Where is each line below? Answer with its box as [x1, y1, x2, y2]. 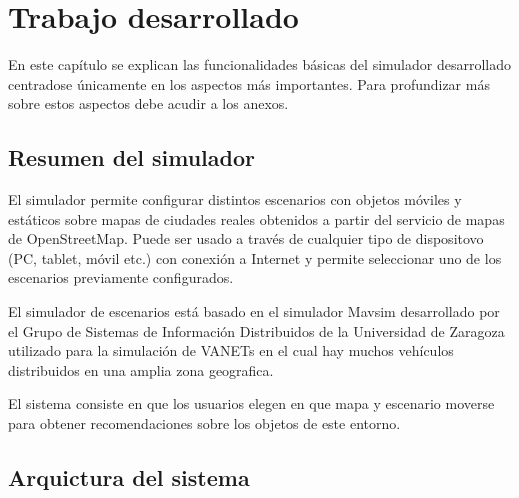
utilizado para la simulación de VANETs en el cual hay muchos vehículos [8, 340, 454, 361]
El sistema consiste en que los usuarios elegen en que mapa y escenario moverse [8, 393, 495, 414]
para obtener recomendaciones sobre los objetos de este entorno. [8, 413, 401, 434]
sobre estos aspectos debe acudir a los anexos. [8, 93, 289, 114]
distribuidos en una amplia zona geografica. [8, 359, 274, 380]
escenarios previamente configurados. [8, 267, 234, 288]
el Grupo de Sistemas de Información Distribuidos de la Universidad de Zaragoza [8, 320, 505, 341]
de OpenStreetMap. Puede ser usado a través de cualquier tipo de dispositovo [8, 228, 484, 249]
